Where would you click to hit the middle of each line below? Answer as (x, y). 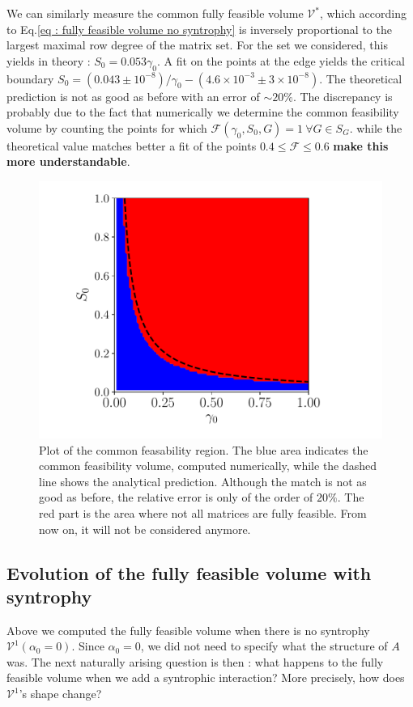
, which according (363, 13)
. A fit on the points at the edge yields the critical (281, 60)
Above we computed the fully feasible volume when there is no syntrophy (188, 630)
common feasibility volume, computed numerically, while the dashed (208, 466)
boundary (30, 78)
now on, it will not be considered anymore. (145, 529)
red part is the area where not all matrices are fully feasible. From (203, 512)
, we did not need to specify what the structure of (264, 646)
